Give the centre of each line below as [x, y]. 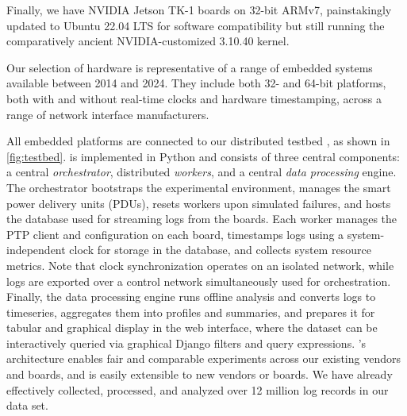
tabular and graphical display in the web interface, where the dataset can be [192, 327]
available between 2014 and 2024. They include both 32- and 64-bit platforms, [196, 83]
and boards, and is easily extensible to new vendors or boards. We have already [200, 374]
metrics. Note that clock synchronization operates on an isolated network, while [200, 265]
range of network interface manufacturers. [108, 114]
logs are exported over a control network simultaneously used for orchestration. [199, 281]
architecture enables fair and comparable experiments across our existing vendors [203, 358]
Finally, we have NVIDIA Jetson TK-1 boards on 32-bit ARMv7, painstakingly [199, 10]
